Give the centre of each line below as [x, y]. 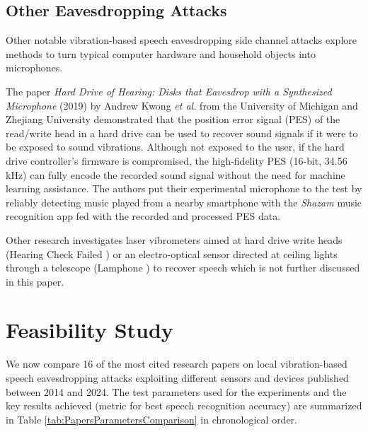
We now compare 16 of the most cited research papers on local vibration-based [177, 364]
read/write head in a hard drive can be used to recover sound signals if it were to [182, 133]
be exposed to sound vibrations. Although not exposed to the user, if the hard [175, 147]
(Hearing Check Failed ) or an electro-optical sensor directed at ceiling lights [172, 253]
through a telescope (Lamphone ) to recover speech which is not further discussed [183, 268]
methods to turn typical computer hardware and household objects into [161, 53]
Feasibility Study [90, 330]
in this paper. [35, 281]
